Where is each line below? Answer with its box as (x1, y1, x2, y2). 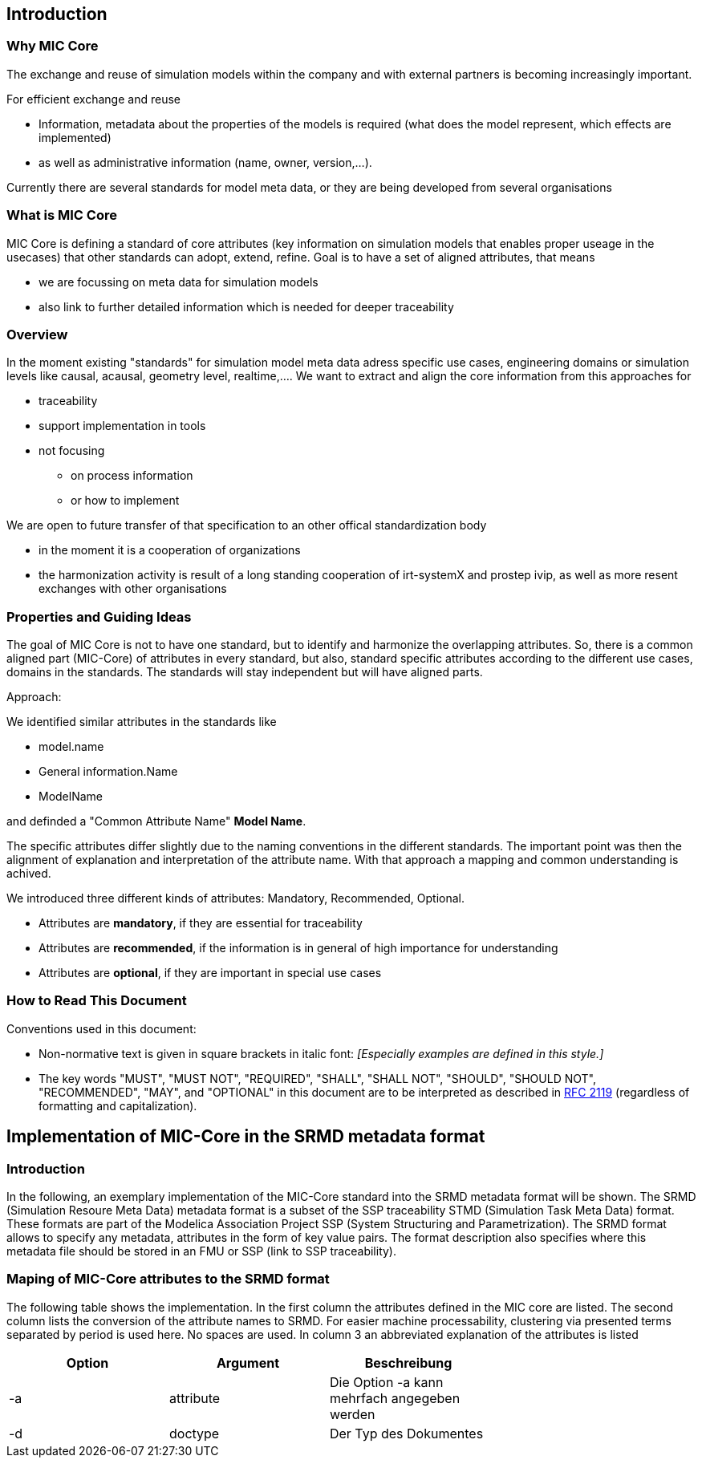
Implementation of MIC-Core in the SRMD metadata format (6, 1126, 485, 1147)
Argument (216, 1354, 280, 1371)
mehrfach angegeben (329, 1389, 461, 1406)
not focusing (39, 444, 105, 458)
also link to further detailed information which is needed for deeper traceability (39, 299, 454, 314)
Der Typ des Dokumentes (329, 1425, 484, 1442)
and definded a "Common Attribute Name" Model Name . (6, 814, 306, 829)
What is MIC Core (6, 207, 117, 224)
